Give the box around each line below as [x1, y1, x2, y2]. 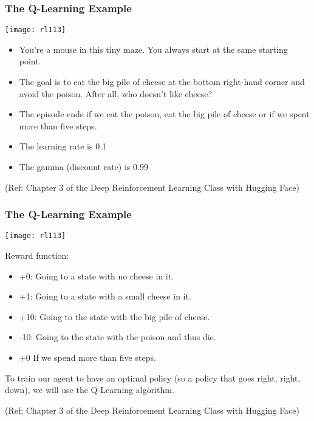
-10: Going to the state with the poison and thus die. [19, 330, 216, 343]
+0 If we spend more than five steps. [19, 351, 156, 364]
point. [19, 55, 41, 67]
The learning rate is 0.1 [19, 140, 107, 152]
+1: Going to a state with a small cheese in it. [19, 290, 191, 303]
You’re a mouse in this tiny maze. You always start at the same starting [19, 43, 288, 55]
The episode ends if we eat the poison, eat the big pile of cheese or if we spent [19, 108, 310, 120]
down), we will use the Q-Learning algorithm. [5, 383, 174, 396]
